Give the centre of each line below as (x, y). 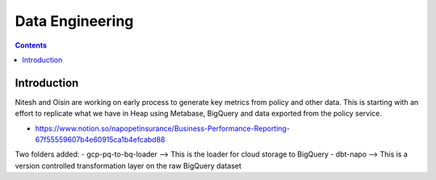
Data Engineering (74, 21)
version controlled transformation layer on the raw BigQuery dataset (128, 165)
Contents (31, 45)
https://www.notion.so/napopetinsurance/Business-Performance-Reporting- (163, 128)
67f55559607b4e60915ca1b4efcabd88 (100, 140)
